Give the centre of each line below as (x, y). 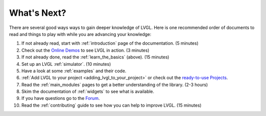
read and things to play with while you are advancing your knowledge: (80, 34)
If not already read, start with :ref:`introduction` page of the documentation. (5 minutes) (110, 43)
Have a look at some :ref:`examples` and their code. (74, 71)
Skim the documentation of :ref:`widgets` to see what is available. (88, 91)
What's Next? (38, 13)
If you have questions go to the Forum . (61, 98)
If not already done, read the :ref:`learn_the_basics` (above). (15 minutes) (95, 57)
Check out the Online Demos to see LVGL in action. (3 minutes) (85, 50)
